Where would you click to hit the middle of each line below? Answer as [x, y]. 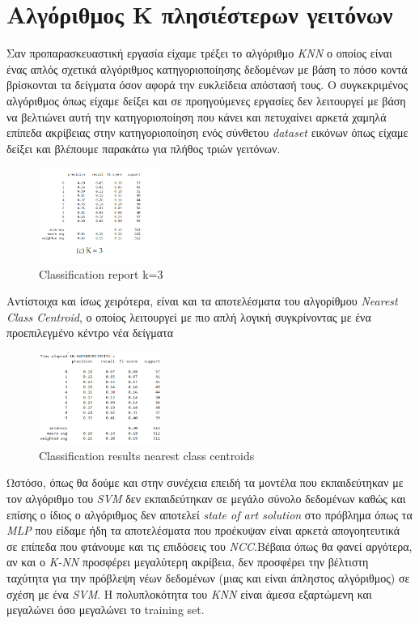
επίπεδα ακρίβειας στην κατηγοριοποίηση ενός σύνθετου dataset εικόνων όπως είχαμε [207, 132]
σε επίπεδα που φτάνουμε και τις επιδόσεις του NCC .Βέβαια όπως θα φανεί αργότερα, [209, 546]
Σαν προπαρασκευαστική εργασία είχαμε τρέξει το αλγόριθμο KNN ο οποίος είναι [199, 53]
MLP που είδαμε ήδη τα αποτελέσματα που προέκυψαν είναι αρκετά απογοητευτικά [203, 530]
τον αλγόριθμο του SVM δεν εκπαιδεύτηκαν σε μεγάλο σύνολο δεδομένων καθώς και [206, 498]
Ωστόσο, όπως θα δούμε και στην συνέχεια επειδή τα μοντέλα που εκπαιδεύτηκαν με [205, 482]
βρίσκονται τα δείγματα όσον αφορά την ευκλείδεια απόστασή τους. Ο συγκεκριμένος [207, 85]
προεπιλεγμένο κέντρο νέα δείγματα [90, 333]
